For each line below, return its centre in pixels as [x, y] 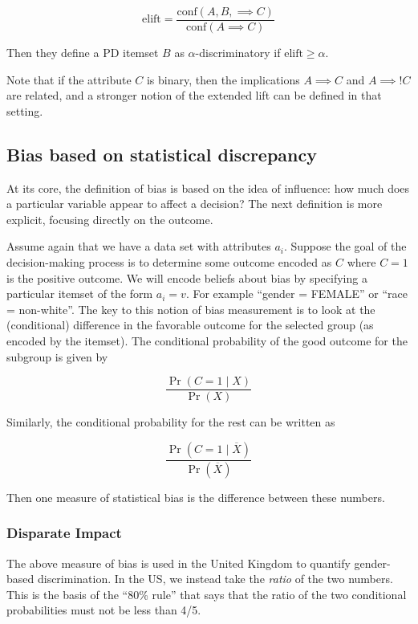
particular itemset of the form [80, 294]
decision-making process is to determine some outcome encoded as [169, 262]
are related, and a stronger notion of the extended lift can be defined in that [194, 95]
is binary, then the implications [223, 79]
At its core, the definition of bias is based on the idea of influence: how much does [208, 188]
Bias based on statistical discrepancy [162, 154]
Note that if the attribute [69, 79]
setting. [25, 110]
